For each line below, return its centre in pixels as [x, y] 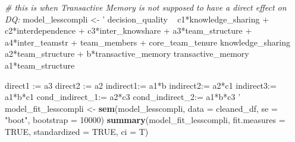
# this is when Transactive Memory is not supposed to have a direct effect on [146, 7]
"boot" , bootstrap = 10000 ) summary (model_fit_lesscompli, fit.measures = [145, 120]
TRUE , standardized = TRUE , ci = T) [77, 131]
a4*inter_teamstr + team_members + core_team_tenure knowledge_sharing [147, 42]
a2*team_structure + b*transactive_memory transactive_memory [127, 54]
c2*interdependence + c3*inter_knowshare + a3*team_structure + [128, 30]
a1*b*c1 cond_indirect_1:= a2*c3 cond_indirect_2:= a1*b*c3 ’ [123, 97]
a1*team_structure [40, 65]
